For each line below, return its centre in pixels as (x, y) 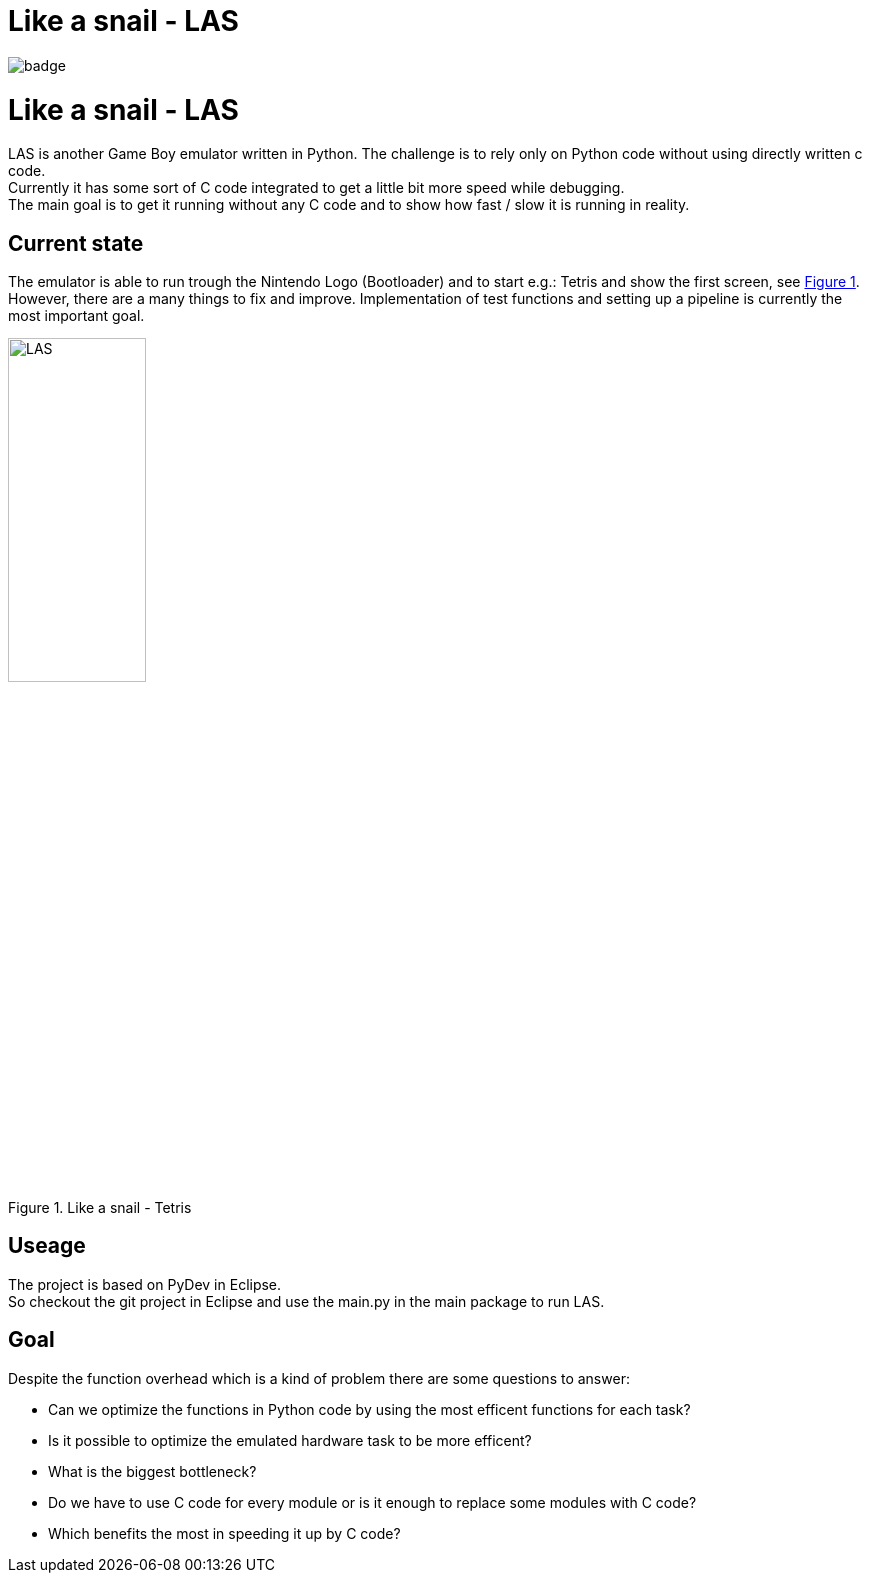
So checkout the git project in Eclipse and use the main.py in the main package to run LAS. (306, 1301)
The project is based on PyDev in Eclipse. (145, 1284)
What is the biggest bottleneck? (152, 1471)
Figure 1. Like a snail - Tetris (100, 1207)
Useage (47, 1246)
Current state (76, 243)
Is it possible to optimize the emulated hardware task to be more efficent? (290, 1440)
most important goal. (76, 316)
